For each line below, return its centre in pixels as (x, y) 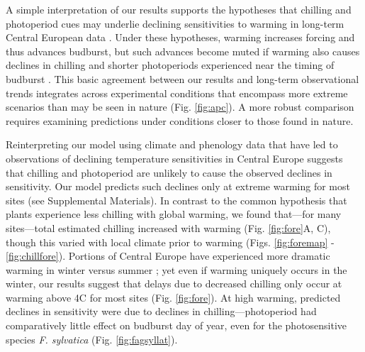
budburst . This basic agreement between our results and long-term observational (182, 78)
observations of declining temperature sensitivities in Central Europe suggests (174, 158)
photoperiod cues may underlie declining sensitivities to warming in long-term (175, 23)
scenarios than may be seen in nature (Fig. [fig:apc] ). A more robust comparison (180, 107)
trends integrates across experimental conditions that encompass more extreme (177, 93)
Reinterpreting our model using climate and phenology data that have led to (172, 144)
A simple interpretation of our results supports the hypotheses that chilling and (179, 9)
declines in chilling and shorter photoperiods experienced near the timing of (170, 65)
